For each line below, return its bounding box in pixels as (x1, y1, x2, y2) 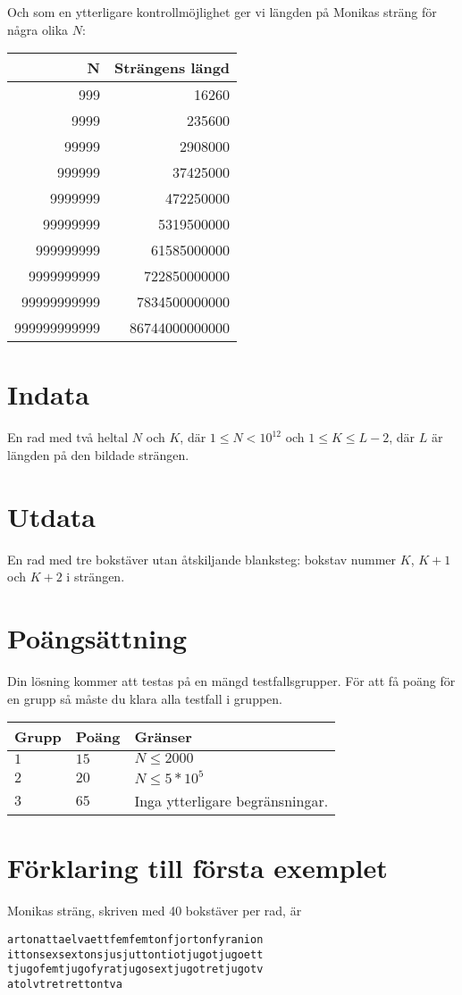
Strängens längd (114, 57, 231, 79)
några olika (7, 20, 69, 38)
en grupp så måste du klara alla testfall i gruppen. (7, 689, 282, 707)
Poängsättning (7, 620, 188, 656)
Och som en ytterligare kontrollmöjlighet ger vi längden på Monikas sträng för (7, 3, 437, 21)
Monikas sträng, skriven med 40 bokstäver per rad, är (7, 901, 302, 920)
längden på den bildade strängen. (7, 445, 189, 464)
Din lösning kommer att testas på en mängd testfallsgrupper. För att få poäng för (7, 671, 456, 690)
